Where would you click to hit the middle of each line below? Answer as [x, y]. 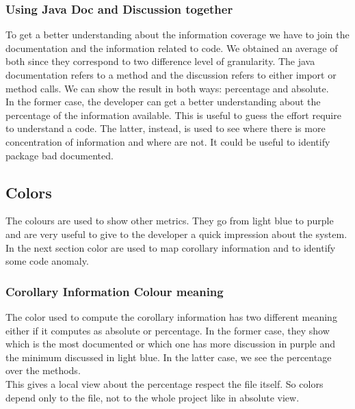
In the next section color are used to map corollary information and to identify [171, 247]
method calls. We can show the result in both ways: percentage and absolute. [167, 88]
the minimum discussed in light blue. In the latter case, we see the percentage [169, 357]
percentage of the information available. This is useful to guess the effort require [173, 115]
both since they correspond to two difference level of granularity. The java [160, 61]
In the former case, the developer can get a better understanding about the [163, 102]
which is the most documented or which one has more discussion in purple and [171, 344]
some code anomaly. [47, 261]
